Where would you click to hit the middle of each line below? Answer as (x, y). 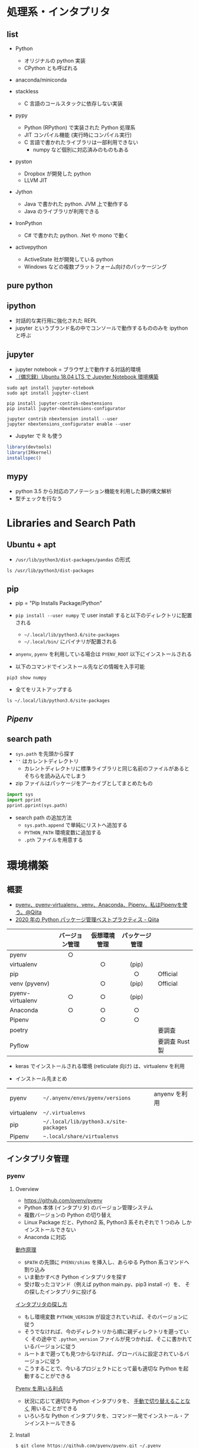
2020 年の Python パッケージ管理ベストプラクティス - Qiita (87, 920)
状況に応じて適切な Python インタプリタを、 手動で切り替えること (105, 1401)
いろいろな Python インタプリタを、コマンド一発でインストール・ (104, 1416)
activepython (31, 247)
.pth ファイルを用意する (53, 840)
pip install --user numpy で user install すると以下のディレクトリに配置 (104, 616)
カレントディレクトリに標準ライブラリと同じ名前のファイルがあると (107, 769)
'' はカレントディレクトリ (47, 761)
